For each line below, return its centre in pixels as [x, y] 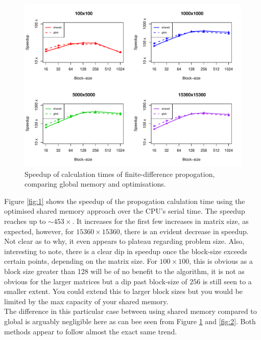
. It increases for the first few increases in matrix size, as [160, 221]
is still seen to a [227, 281]
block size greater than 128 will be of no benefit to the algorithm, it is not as [124, 271]
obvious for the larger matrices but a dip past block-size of [96, 281]
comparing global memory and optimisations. [95, 184]
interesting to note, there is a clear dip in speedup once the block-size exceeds [126, 251]
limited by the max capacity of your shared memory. [86, 301]
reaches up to [25, 221]
